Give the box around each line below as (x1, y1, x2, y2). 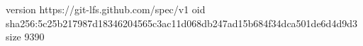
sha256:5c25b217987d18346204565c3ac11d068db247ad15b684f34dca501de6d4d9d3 (6, 15, 357, 30)
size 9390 (6, 29, 45, 44)
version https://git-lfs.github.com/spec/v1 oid (6, 2, 206, 16)
